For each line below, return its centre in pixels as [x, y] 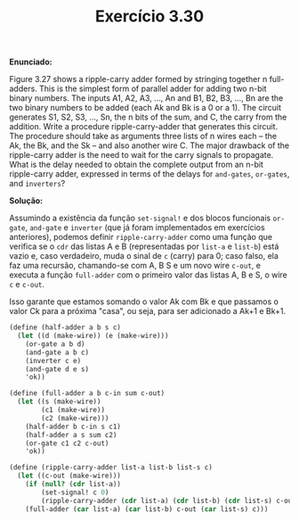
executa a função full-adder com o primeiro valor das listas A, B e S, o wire [148, 275]
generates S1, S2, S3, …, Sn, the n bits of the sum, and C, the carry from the [148, 117]
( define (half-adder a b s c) [65, 327]
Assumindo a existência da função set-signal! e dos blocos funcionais [140, 218]
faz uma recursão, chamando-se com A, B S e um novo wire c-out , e [135, 266]
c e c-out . [27, 285]
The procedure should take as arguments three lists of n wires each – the [143, 136]
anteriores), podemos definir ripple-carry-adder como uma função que [141, 237]
